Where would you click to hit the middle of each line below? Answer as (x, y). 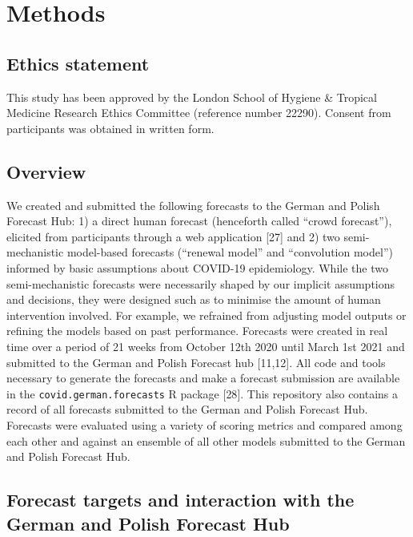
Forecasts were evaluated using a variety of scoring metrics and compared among (204, 424)
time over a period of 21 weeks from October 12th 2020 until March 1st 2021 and (206, 346)
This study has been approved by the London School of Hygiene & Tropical (192, 97)
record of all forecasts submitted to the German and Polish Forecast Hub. (187, 409)
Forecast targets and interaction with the (180, 500)
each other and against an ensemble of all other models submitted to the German (206, 440)
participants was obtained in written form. (110, 128)
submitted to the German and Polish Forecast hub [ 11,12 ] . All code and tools (196, 362)
